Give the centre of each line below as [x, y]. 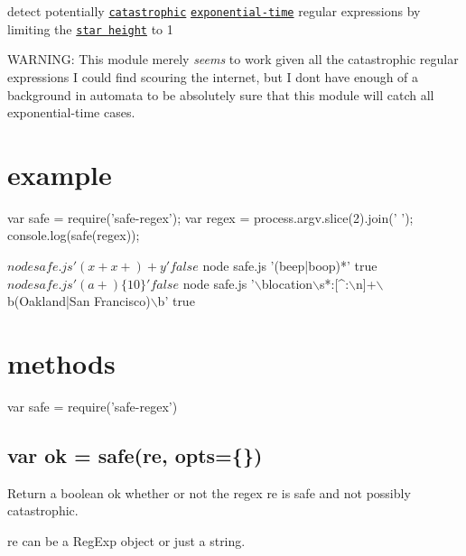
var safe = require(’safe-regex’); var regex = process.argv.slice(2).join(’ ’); [210, 217]
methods [61, 362]
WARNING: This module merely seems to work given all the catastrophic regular [233, 59]
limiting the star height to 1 [90, 28]
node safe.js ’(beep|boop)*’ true [290, 265]
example [60, 174]
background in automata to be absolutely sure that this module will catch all [221, 94]
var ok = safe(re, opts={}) [135, 454]
